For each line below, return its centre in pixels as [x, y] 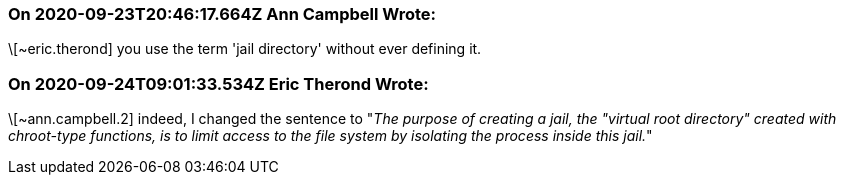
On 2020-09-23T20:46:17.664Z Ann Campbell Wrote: [222, 14]
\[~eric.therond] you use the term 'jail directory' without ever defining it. [245, 49]
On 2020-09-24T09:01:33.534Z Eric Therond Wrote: [218, 83]
